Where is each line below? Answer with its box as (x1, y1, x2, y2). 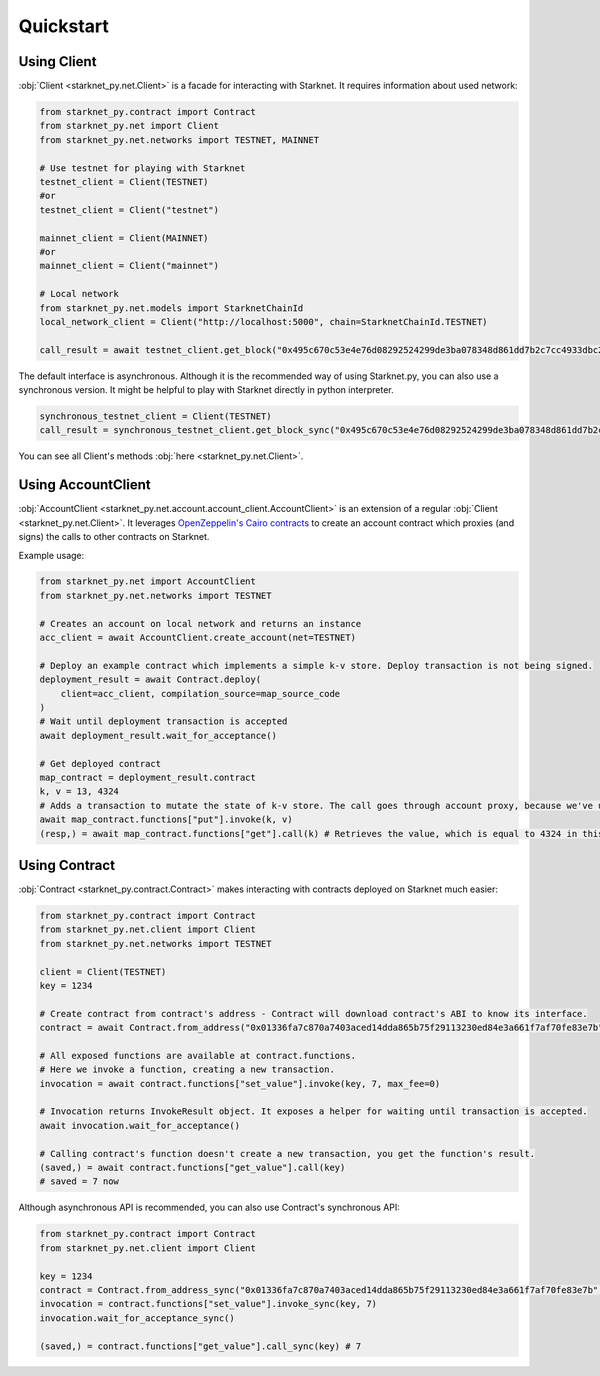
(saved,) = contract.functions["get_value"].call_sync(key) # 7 (39, 1340, 362, 1352)
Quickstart (18, 15, 110, 37)
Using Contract (18, 856, 115, 874)
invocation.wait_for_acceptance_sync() (39, 1312, 235, 1324)
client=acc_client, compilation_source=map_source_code (60, 688, 341, 699)
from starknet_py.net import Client (39, 120, 220, 132)
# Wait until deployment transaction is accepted (39, 716, 288, 727)
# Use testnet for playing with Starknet (39, 162, 246, 174)
